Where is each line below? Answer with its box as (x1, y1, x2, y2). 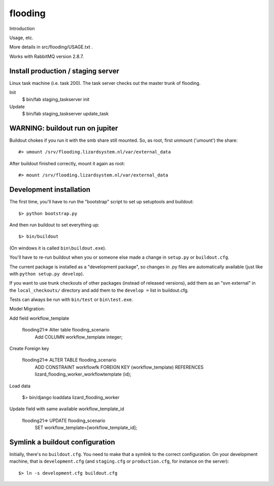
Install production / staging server (9, 67, 119, 75)
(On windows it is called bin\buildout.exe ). (9, 245, 107, 251)
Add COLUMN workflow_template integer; (35, 333, 123, 340)
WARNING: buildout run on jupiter (9, 124, 118, 132)
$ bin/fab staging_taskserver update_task (22, 111, 109, 117)
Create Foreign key (9, 346, 49, 352)
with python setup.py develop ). (9, 270, 84, 277)
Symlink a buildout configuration (9, 438, 115, 446)
